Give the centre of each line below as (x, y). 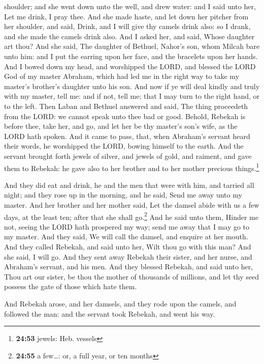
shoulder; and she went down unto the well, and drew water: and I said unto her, (130, 6)
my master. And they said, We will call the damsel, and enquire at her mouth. (126, 236)
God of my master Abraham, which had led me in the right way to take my (122, 76)
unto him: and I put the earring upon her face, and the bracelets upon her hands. (131, 56)
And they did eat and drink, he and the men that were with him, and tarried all (129, 185)
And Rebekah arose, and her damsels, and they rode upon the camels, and (120, 303)
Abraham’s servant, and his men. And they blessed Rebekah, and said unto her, (129, 267)
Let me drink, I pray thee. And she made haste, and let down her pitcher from (126, 16)
